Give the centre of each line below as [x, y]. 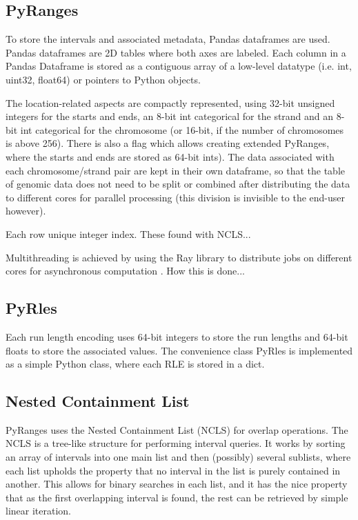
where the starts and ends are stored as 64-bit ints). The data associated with [170, 156]
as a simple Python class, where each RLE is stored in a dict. [135, 364]
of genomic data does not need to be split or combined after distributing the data [178, 184]
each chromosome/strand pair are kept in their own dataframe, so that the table [176, 170]
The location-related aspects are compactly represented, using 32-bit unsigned [170, 102]
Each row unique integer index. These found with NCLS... [128, 233]
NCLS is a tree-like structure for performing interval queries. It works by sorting [176, 443]
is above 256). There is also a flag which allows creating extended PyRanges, [168, 143]
